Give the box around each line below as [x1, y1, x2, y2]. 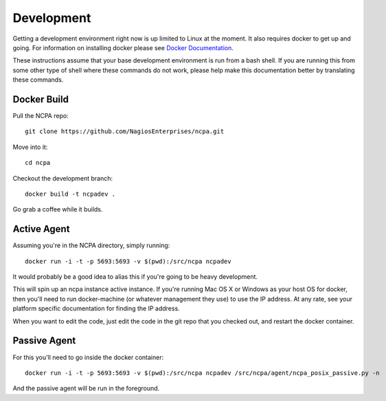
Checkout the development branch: [12, 174, 113, 182]
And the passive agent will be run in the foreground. [12, 385, 160, 393]
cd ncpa [25, 159, 51, 167]
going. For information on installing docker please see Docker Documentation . [12, 43, 234, 51]
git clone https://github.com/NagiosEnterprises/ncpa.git [25, 128, 225, 135]
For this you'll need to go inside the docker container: [12, 353, 164, 361]
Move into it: [12, 143, 48, 151]
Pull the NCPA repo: [12, 112, 69, 120]
